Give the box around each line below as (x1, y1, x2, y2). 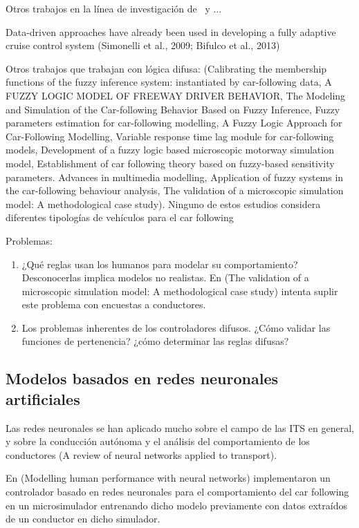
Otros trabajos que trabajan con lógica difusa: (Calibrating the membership (6, 61, 327, 75)
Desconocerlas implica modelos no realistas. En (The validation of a (21, 270, 309, 285)
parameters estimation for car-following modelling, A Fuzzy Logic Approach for (6, 115, 342, 130)
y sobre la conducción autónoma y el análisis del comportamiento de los (6, 434, 310, 449)
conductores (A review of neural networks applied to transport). (6, 447, 277, 462)
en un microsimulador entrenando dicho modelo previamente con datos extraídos (6, 498, 347, 512)
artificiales (6, 388, 80, 409)
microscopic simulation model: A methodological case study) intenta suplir (21, 283, 338, 298)
